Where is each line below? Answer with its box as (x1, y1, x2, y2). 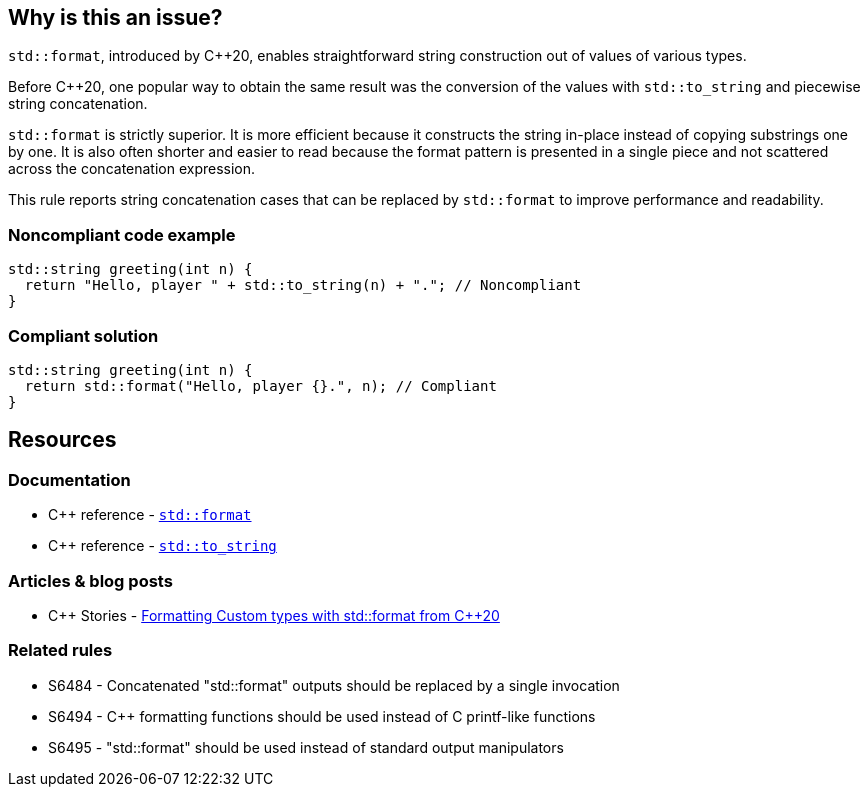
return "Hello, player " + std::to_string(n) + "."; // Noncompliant (24, 277, 582, 294)
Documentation (8, 469, 131, 490)
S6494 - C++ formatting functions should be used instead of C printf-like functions (48, 707, 596, 725)
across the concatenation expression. (8, 160, 256, 178)
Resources (8, 427, 117, 453)
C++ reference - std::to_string (48, 537, 277, 555)
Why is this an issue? (8, 5, 223, 30)
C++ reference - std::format (48, 506, 252, 524)
